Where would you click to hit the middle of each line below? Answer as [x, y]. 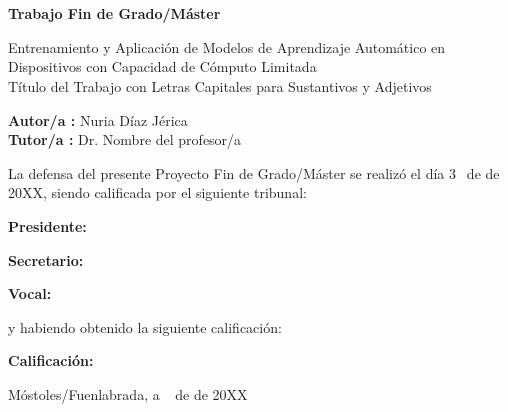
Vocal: [30, 293]
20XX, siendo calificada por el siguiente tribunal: [157, 192]
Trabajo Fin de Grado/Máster [114, 13]
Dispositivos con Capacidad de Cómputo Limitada [162, 66]
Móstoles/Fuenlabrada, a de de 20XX [128, 393]
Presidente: [47, 225]
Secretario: [46, 259]
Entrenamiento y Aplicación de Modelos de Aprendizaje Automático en [227, 46]
